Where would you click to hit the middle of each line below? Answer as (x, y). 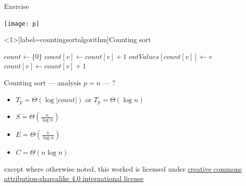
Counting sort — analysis (43, 83)
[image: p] (22, 24)
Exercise (17, 6)
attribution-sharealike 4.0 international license (74, 178)
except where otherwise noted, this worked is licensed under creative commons (123, 168)
